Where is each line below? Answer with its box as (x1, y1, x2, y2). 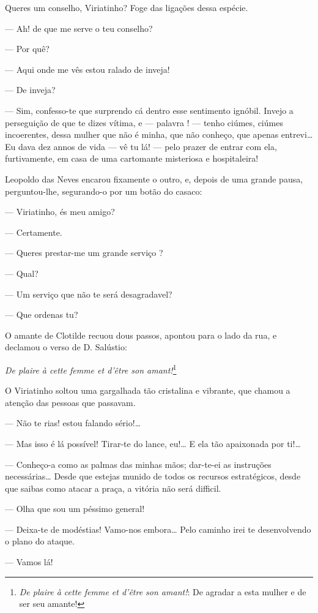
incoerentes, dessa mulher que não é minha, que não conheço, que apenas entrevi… (5, 128, 313, 141)
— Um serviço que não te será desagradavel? (5, 287, 172, 300)
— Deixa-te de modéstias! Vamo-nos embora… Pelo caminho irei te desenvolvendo (5, 522, 311, 535)
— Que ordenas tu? (5, 308, 78, 321)
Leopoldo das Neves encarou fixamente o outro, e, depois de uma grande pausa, (5, 172, 303, 185)
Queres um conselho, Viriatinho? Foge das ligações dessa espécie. (5, 1, 248, 13)
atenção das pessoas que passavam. (5, 396, 136, 408)
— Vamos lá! (5, 555, 53, 568)
